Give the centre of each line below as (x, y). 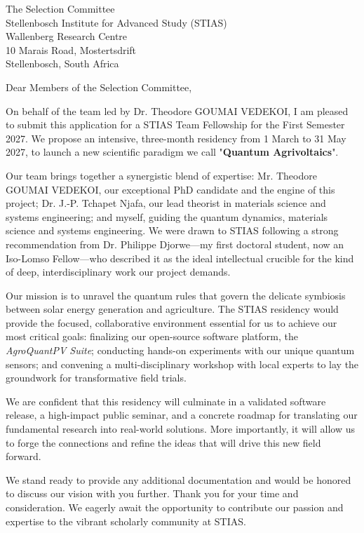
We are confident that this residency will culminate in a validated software (166, 401)
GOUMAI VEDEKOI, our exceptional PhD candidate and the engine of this (170, 189)
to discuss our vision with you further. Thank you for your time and (152, 493)
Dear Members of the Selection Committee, (99, 87)
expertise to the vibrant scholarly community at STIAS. (126, 521)
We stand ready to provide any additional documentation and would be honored (178, 479)
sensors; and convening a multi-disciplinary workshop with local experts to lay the (182, 364)
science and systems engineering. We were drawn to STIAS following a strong (172, 230)
